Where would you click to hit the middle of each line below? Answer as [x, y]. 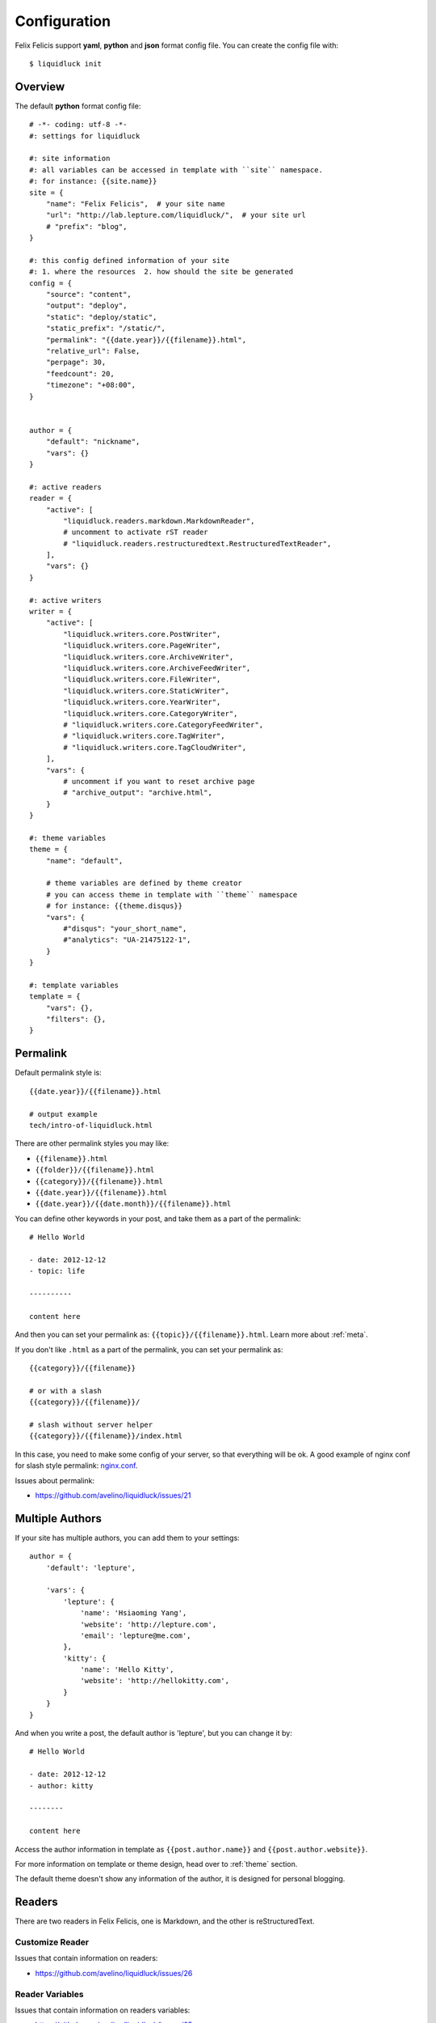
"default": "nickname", [93, 442]
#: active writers [66, 600]
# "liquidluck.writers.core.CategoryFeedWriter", [163, 725]
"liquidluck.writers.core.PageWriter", [142, 646]
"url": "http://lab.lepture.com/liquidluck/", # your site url [176, 215]
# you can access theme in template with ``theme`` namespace [172, 895]
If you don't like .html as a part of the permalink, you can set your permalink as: [149, 1349]
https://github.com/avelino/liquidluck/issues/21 [113, 1495]
